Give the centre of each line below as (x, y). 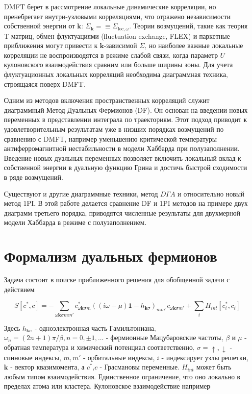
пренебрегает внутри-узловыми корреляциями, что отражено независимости (117, 16)
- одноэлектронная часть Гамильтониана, (95, 328)
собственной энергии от (39, 26)
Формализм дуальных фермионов (111, 256)
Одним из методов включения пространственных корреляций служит (107, 100)
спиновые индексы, (33, 357)
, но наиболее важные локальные (194, 45)
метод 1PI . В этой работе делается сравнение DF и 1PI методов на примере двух (126, 203)
